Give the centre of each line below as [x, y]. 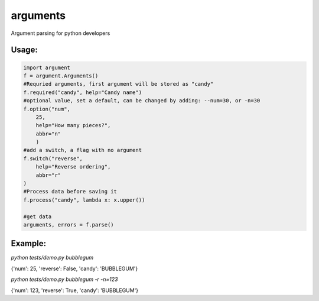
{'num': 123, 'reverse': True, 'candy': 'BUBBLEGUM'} [75, 290]
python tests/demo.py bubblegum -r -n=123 [64, 279]
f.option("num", [47, 109]
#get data [38, 216]
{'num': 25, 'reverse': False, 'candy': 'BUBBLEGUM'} [74, 268]
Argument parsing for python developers [61, 33]
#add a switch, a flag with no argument [82, 150]
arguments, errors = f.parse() [69, 224]
